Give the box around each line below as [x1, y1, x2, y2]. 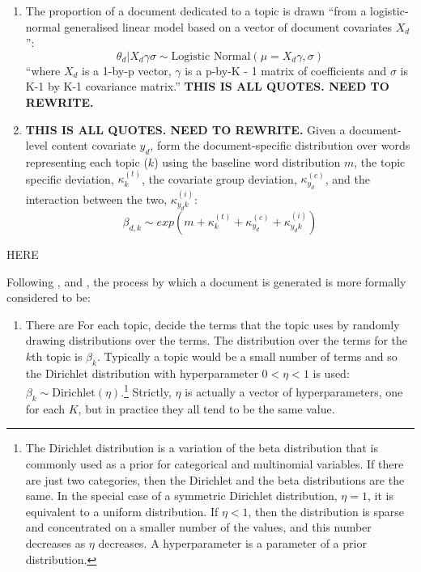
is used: [313, 364, 350, 381]
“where [25, 61, 61, 78]
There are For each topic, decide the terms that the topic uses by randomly [25, 316, 400, 333]
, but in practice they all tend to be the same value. [78, 400, 335, 417]
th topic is [32, 347, 83, 364]
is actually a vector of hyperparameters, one [185, 383, 403, 400]
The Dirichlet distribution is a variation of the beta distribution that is [25, 439, 378, 456]
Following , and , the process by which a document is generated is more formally [6, 273, 406, 290]
